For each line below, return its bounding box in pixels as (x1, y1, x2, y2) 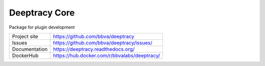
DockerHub (12, 52, 39, 59)
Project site (12, 33, 39, 40)
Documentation (12, 46, 48, 52)
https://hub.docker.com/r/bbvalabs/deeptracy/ (53, 52, 160, 59)
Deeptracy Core (9, 7, 75, 18)
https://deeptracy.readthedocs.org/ (53, 46, 135, 52)
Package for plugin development (9, 24, 75, 30)
